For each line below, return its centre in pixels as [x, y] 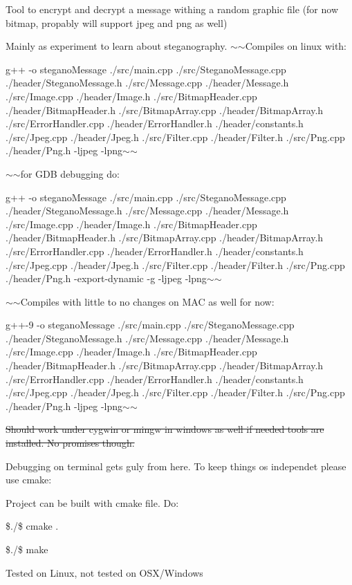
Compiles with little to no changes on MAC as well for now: [147, 301]
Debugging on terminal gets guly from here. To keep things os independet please [176, 466]
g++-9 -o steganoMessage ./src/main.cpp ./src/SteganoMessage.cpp [150, 325]
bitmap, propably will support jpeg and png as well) [117, 22]
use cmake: [29, 480]
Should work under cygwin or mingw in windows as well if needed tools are [165, 429]
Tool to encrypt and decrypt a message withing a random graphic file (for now [172, 9]
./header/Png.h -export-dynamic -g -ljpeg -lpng [106, 278]
